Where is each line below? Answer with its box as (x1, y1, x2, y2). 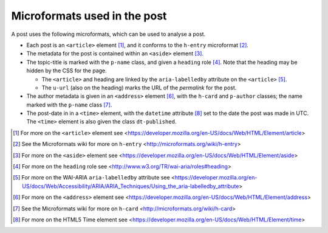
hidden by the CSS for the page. (26, 67, 108, 74)
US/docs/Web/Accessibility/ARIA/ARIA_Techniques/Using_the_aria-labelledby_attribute (22, 183, 239, 190)
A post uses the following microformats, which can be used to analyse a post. (11, 30, 206, 38)
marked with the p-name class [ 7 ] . (26, 101, 112, 108)
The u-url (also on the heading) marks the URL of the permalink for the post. (41, 84, 237, 91)
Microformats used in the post (11, 9, 167, 23)
